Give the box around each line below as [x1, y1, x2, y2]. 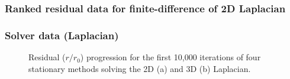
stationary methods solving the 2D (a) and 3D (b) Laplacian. [28, 62, 251, 74]
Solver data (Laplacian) [5, 28, 119, 42]
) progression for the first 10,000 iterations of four [80, 51, 261, 63]
